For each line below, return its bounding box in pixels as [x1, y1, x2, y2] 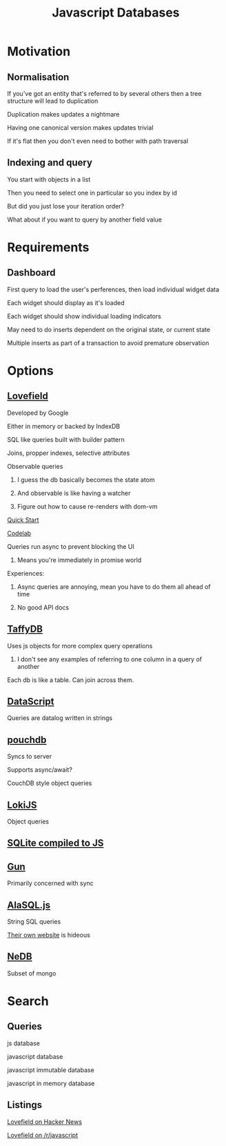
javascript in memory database [7, 1079, 95, 1087]
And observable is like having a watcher [17, 489, 131, 497]
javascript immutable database [7, 1065, 94, 1074]
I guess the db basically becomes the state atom [17, 475, 155, 484]
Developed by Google [7, 409, 69, 417]
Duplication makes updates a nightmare [7, 110, 120, 118]
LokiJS [7, 799, 37, 810]
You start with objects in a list [7, 175, 91, 184]
